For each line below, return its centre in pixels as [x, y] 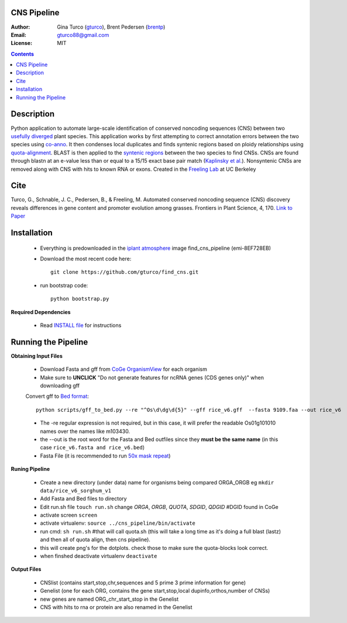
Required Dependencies [41, 312]
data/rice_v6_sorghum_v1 [75, 491]
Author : [20, 27]
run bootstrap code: [64, 285]
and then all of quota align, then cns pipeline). [95, 540]
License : [21, 43]
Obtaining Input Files [37, 356]
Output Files [26, 569]
